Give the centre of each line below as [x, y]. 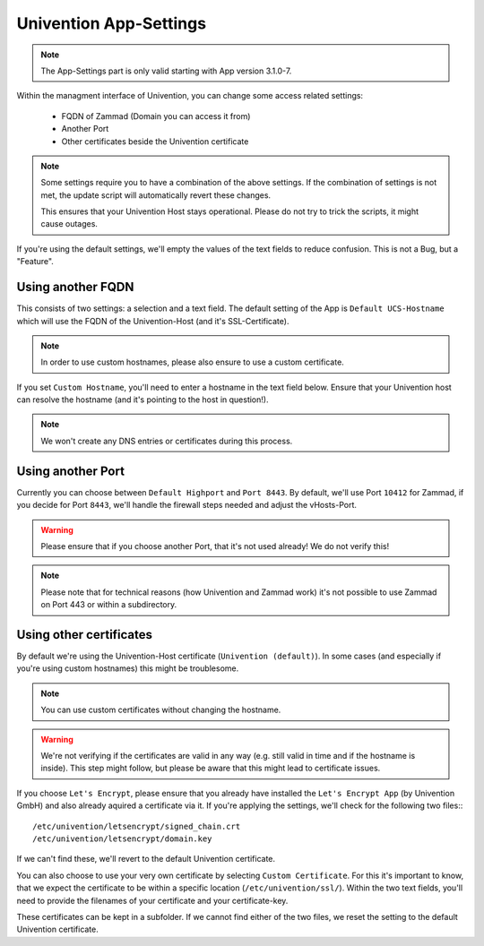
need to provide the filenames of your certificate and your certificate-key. [152, 900]
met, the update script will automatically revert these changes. [156, 195]
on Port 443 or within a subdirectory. [109, 605]
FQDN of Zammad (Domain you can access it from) [156, 116]
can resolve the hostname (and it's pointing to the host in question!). [143, 400]
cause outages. [69, 224]
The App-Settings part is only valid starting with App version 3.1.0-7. [166, 71]
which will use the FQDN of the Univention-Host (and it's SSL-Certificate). [153, 321]
